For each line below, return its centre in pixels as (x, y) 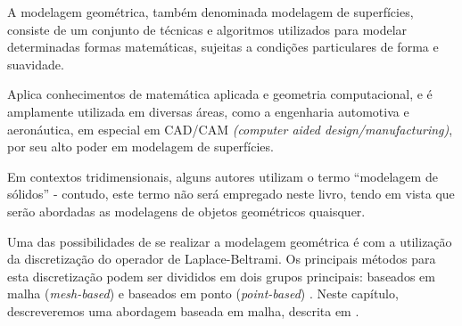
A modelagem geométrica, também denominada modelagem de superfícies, (210, 12)
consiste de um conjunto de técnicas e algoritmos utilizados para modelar (207, 29)
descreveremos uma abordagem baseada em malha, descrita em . (183, 310)
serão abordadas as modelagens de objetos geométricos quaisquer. (186, 211)
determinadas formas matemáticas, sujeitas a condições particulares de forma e (223, 47)
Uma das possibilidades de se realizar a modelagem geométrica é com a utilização (230, 241)
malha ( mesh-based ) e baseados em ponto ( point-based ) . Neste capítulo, (203, 293)
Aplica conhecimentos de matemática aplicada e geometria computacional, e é (220, 94)
